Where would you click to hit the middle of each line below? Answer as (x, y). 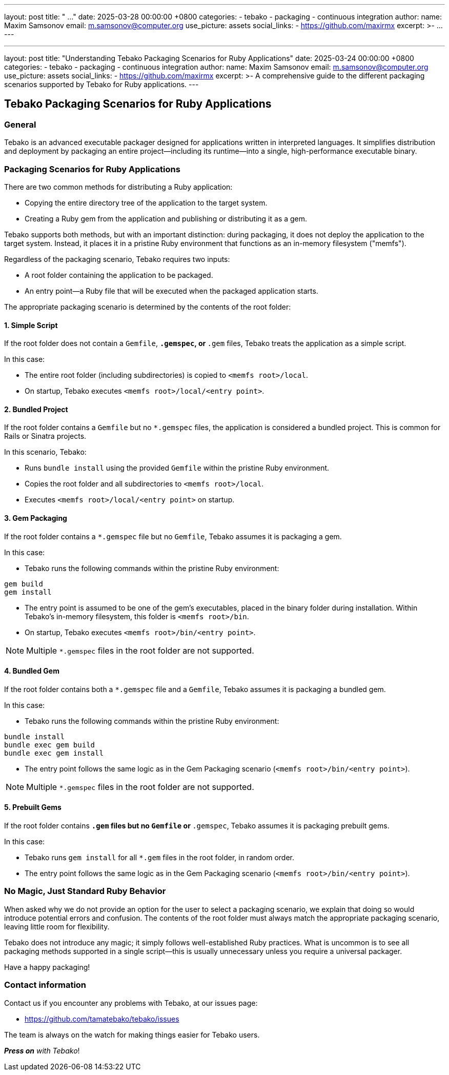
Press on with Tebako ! (42, 1050)
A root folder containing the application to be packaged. (119, 275)
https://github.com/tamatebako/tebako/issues (102, 1019)
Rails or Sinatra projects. (45, 436)
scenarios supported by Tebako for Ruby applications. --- (101, 84)
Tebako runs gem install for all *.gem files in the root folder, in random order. (160, 858)
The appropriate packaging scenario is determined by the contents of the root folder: (148, 307)
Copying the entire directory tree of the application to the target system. (146, 202)
